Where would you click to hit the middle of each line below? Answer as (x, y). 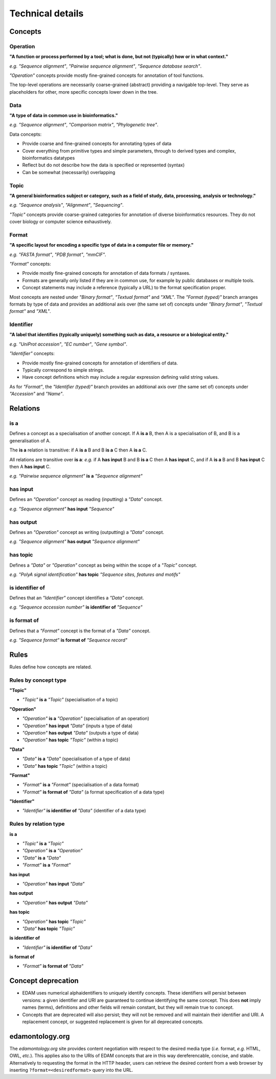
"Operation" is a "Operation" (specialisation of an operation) (86, 719)
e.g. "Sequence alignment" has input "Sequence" (62, 509)
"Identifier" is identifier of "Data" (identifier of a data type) (84, 811)
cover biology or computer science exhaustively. (61, 222)
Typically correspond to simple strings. (63, 370)
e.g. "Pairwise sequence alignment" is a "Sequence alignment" (76, 476)
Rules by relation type (37, 824)
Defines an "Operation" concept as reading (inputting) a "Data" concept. (86, 500)
